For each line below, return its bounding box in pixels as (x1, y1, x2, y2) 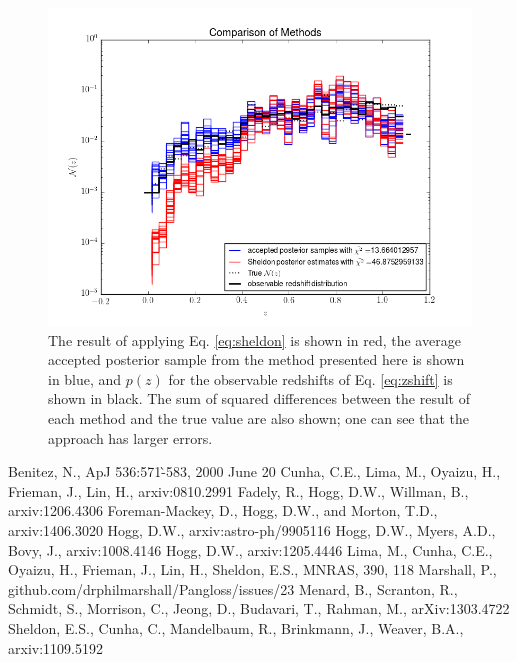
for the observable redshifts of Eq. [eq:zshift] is (168, 368, 453, 389)
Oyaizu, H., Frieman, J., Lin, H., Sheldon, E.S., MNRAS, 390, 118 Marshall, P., (8, 559, 497, 580)
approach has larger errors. (48, 427, 213, 448)
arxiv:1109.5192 (8, 637, 103, 658)
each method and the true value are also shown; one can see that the (48, 407, 470, 428)
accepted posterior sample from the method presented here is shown (48, 349, 465, 370)
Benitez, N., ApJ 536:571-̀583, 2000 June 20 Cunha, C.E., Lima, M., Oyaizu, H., (8, 461, 501, 482)
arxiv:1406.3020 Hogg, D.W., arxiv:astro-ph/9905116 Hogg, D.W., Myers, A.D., (8, 519, 496, 540)
